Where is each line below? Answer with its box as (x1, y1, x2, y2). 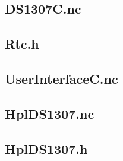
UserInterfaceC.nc (5, 69, 118, 87)
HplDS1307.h (5, 139, 88, 157)
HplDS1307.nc (5, 104, 94, 122)
